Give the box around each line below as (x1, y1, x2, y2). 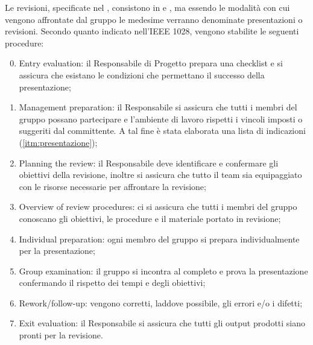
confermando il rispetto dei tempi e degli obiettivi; (19, 276, 206, 289)
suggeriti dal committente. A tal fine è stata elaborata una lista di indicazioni (19, 124, 306, 137)
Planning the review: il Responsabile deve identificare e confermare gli (19, 156, 279, 169)
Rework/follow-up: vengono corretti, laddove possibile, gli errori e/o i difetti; (19, 296, 303, 309)
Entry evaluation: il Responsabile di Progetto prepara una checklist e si (19, 57, 283, 69)
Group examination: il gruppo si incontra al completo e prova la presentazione (19, 264, 308, 277)
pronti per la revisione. (19, 329, 103, 341)
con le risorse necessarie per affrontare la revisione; (19, 180, 206, 192)
